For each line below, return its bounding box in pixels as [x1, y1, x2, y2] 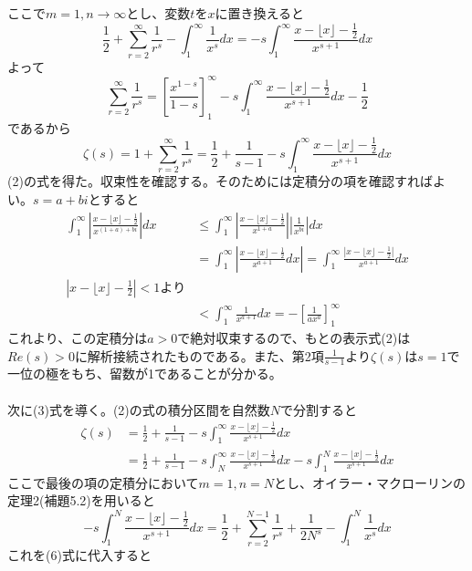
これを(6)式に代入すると [7, 545, 152, 564]
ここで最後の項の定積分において [7, 472, 199, 492]
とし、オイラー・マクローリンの [274, 472, 467, 492]
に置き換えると [215, 4, 304, 22]
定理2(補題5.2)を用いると [7, 491, 155, 510]
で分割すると [280, 400, 358, 419]
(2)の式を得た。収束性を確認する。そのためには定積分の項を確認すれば [7, 171, 433, 191]
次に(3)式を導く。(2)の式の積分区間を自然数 [7, 400, 270, 419]
